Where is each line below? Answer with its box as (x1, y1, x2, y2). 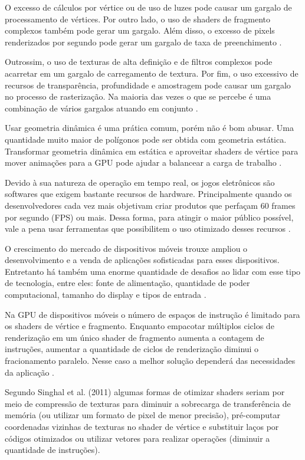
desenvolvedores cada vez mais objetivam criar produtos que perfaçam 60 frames (5, 199, 296, 211)
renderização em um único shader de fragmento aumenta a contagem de (5, 331, 264, 343)
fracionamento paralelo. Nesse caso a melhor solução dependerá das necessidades (5, 354, 296, 367)
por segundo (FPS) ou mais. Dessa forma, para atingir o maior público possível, (5, 211, 294, 223)
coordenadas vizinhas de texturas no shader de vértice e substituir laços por (5, 420, 279, 432)
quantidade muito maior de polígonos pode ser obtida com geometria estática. (5, 133, 287, 145)
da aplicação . (5, 366, 55, 378)
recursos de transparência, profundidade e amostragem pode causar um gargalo (5, 78, 291, 91)
